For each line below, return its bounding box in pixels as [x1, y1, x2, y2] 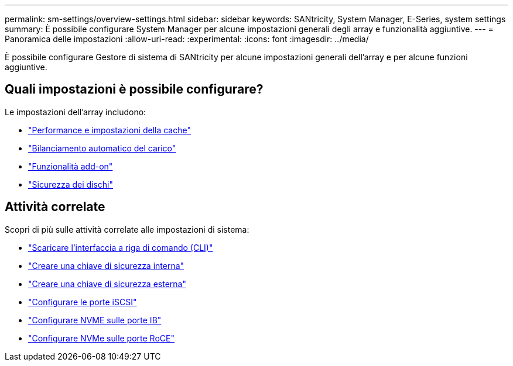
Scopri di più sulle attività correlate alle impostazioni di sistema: [5, 224, 249, 234]
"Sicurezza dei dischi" [28, 179, 114, 189]
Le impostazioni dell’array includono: [5, 106, 146, 117]
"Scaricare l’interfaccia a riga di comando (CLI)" [28, 242, 213, 253]
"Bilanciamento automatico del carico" [28, 143, 176, 153]
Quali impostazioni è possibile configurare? [5, 82, 264, 97]
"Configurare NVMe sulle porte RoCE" [28, 333, 175, 343]
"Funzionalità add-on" [28, 161, 113, 171]
